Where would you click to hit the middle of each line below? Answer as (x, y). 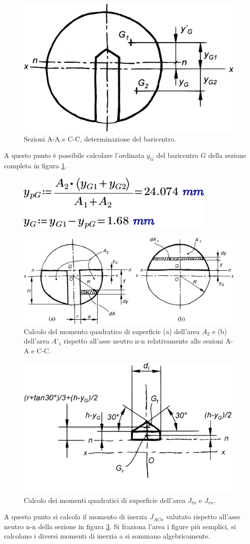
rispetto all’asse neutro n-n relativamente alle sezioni (143, 341)
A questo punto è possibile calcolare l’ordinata (74, 155)
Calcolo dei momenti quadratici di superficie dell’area (105, 500)
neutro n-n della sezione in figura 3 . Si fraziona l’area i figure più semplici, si (120, 526)
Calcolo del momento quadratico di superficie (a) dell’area (112, 331)
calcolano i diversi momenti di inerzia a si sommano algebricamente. (107, 536)
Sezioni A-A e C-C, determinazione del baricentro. (100, 138)
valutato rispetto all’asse (203, 517)
